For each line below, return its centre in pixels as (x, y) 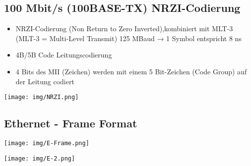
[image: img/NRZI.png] (41, 97)
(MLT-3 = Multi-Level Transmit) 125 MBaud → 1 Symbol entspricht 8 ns (128, 38)
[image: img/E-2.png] (40, 158)
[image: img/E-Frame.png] (47, 143)
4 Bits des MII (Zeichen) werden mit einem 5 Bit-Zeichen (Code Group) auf (131, 71)
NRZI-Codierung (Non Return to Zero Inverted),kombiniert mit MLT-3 (124, 28)
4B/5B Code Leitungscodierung (64, 55)
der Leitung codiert (45, 81)
